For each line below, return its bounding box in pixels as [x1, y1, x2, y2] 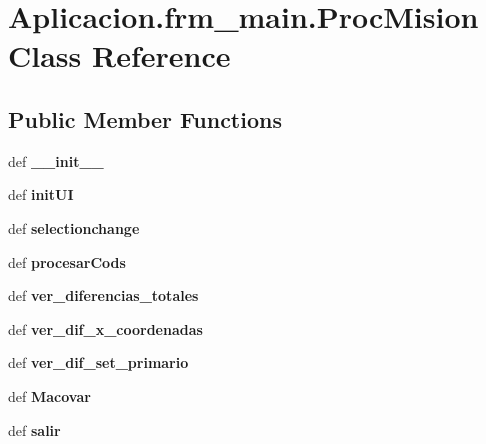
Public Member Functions [8, 103, 282, 134]
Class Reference [8, 35, 231, 76]
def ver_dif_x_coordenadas [8, 318, 203, 339]
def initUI [8, 184, 74, 205]
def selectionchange [8, 217, 140, 238]
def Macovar [8, 385, 91, 406]
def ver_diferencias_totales [8, 285, 199, 306]
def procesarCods [8, 251, 126, 272]
